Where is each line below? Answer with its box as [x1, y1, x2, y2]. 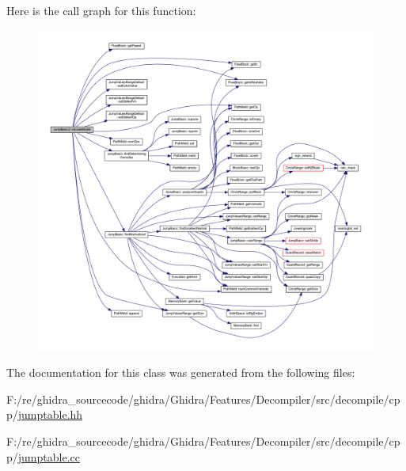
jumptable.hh [17, 406, 83, 423]
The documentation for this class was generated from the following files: [6, 364, 355, 381]
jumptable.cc [17, 448, 80, 465]
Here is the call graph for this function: [6, 2, 196, 18]
